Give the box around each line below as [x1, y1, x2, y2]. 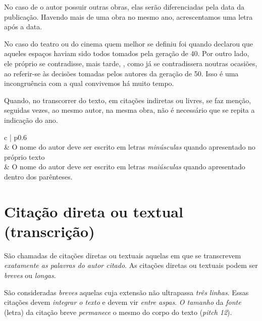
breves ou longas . [4, 270, 56, 280]
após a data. [4, 21, 42, 32]
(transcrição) [4, 220, 95, 241]
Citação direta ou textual [4, 201, 183, 221]
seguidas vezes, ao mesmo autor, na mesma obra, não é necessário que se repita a [4, 105, 255, 115]
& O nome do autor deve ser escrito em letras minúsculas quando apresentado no [4, 142, 255, 152]
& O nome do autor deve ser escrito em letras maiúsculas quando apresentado [4, 161, 245, 172]
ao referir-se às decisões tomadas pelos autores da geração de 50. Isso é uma [4, 68, 239, 78]
